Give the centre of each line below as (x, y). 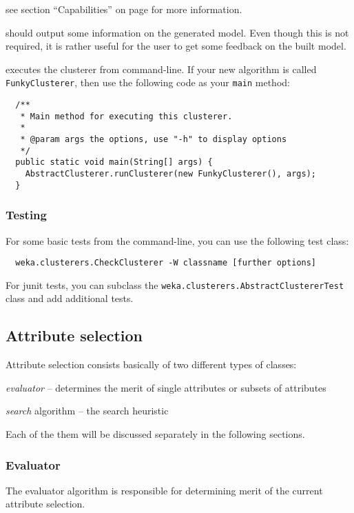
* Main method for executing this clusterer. (126, 116)
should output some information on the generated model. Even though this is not (177, 32)
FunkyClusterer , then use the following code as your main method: (148, 82)
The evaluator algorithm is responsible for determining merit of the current (164, 490)
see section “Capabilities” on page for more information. (124, 9)
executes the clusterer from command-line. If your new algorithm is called (161, 69)
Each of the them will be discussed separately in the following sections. (155, 433)
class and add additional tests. (70, 298)
